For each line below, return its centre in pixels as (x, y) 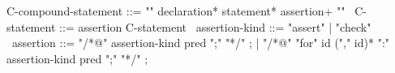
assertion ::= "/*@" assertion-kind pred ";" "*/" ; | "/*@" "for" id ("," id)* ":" (201, 43)
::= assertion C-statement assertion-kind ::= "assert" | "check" (215, 26)
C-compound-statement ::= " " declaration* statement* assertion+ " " (176, 11)
